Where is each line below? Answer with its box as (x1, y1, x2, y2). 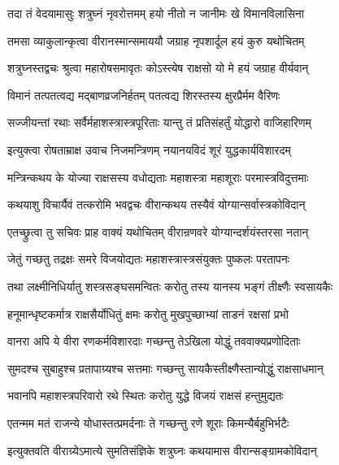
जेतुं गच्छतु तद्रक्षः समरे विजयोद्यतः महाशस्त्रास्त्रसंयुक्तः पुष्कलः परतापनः (7, 250, 290, 267)
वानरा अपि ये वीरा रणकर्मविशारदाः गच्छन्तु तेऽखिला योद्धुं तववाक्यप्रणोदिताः (7, 332, 301, 350)
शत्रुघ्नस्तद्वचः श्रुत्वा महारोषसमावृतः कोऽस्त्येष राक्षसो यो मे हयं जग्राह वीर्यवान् (7, 59, 309, 76)
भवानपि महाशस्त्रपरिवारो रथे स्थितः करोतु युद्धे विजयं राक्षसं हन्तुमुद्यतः (7, 387, 284, 404)
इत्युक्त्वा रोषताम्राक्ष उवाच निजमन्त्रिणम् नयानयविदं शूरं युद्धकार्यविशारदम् (7, 141, 291, 158)
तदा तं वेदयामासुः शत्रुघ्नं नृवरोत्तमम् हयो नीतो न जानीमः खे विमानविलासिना (7, 5, 304, 21)
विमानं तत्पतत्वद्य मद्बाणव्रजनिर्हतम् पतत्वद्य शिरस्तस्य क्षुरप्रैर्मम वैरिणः (7, 86, 280, 103)
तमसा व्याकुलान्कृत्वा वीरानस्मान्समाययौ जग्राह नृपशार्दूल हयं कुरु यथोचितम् (7, 32, 305, 49)
